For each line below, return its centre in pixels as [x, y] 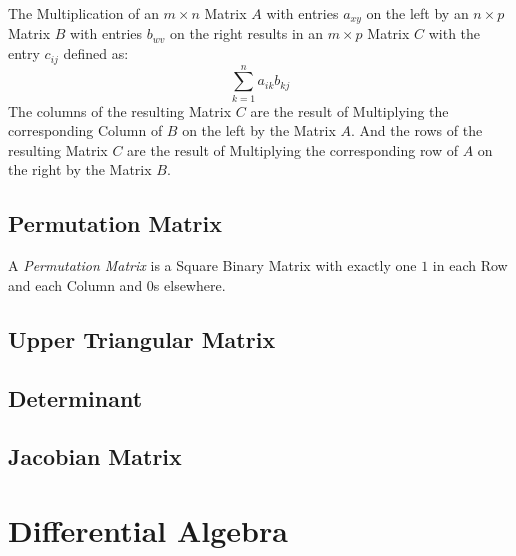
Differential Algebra [148, 529]
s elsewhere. [189, 284]
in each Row [470, 265]
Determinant [75, 397]
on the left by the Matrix [259, 130]
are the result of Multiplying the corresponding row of [293, 149]
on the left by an [417, 13]
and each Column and [75, 284]
